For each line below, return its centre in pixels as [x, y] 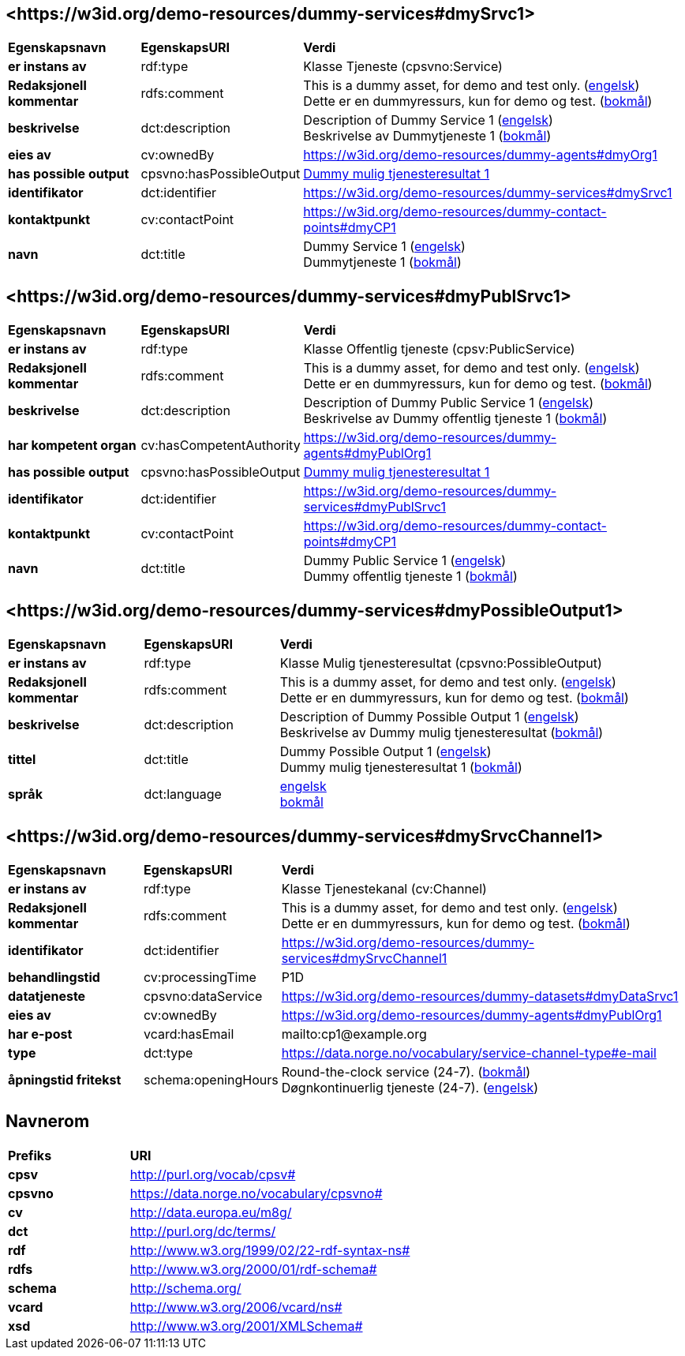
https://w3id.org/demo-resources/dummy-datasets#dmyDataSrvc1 [480, 996]
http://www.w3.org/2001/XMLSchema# [246, 1326]
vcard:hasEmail [189, 1034]
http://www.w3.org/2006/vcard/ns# [236, 1307]
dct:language [183, 794]
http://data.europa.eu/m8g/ [211, 1212]
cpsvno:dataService [203, 996]
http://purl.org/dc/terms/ [203, 1231]
